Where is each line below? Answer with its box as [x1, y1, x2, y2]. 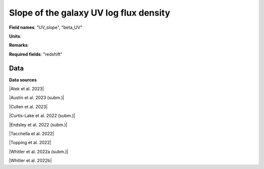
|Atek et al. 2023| [9, 86, 44, 92]
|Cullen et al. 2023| [9, 104, 48, 109]
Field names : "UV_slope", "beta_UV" [9, 24, 83, 30]
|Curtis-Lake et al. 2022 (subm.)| [9, 113, 75, 119]
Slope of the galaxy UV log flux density [9, 7, 171, 18]
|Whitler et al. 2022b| [9, 158, 52, 164]
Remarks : [9, 42, 29, 48]
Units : [9, 33, 22, 39]
